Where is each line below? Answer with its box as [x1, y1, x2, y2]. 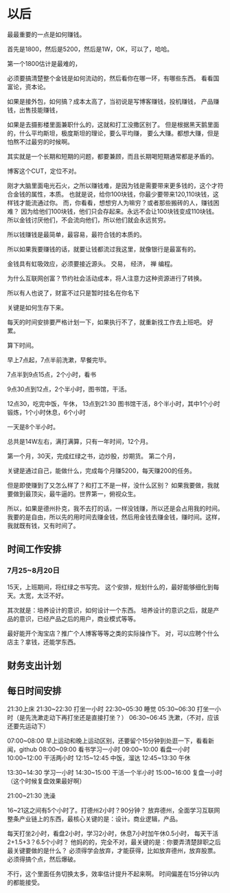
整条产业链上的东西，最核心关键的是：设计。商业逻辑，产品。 [7, 815, 182, 823]
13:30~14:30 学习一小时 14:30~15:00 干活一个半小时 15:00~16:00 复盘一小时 [7, 768, 223, 776]
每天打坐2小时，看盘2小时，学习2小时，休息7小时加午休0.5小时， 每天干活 [7, 829, 219, 837]
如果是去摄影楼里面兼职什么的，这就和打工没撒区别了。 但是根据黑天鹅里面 [7, 120, 220, 128]
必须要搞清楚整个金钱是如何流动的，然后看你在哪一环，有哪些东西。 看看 [7, 74, 214, 82]
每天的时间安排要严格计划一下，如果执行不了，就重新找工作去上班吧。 [7, 317, 206, 326]
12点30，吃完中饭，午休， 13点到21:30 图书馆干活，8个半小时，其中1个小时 [7, 399, 221, 407]
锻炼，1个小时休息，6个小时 [7, 408, 86, 416]
